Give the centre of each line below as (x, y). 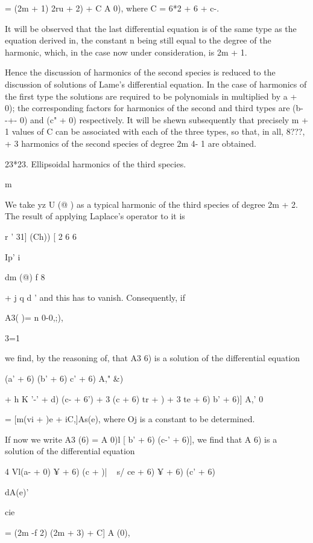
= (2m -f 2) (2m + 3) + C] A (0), (68, 532)
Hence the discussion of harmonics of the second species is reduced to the (140, 72)
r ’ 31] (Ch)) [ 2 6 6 (41, 236)
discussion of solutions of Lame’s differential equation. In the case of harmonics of (156, 84)
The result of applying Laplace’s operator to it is (95, 216)
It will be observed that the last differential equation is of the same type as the (151, 28)
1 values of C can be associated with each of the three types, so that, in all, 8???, (155, 131)
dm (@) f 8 (25, 277)
